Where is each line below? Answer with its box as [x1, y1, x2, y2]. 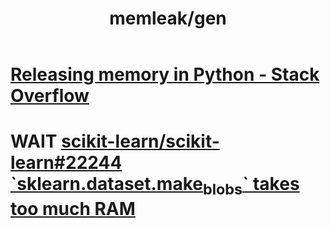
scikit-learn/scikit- [61, 130, 220, 153]
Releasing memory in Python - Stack [10, 63, 320, 86]
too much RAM [10, 197, 136, 220]
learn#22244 [10, 152, 123, 174]
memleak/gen [109, 7, 227, 30]
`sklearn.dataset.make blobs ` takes [10, 173, 300, 199]
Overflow [10, 85, 90, 107]
